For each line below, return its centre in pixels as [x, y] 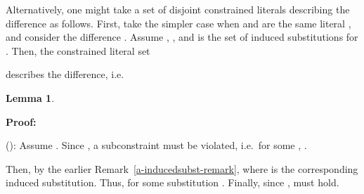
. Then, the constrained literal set [78, 50]
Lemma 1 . [30, 97]
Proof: [21, 121]
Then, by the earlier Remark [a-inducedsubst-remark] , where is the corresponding [182, 168]
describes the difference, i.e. [65, 74]
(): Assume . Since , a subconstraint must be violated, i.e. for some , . [156, 145]
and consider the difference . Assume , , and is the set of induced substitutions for [182, 37]
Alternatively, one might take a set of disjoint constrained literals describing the [178, 9]
